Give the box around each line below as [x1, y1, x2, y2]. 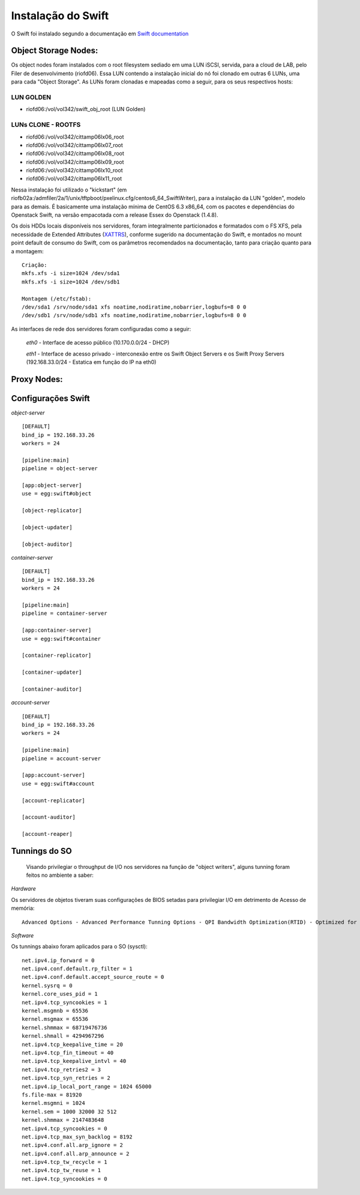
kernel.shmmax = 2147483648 [22, 1117, 104, 1124]
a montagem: [11, 247, 44, 255]
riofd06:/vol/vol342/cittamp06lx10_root [26, 167, 123, 174]
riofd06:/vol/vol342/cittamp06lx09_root [26, 158, 124, 165]
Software [11, 931, 34, 939]
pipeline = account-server [22, 755, 101, 762]
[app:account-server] [22, 772, 85, 779]
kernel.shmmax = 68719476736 [22, 1024, 107, 1031]
